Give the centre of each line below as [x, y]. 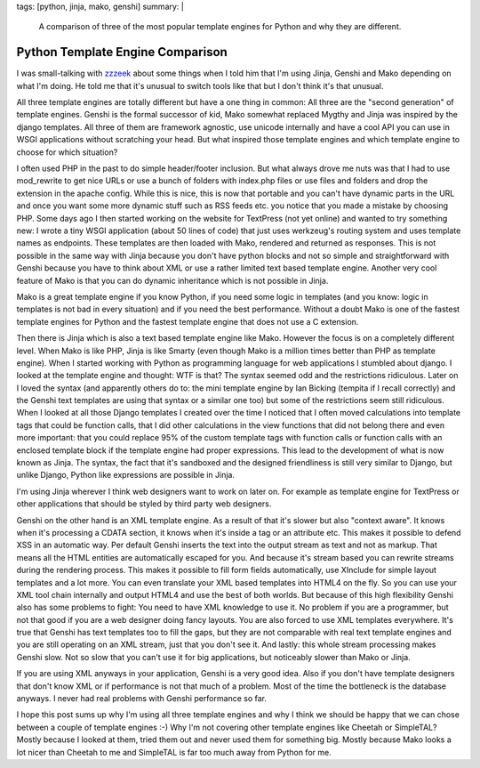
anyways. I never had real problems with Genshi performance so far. [141, 699]
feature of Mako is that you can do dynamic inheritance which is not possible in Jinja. [172, 280]
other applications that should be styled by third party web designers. [144, 504]
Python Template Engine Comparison [122, 52]
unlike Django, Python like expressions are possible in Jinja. [126, 475]
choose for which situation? [67, 152]
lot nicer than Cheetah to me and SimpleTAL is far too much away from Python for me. [174, 752]
